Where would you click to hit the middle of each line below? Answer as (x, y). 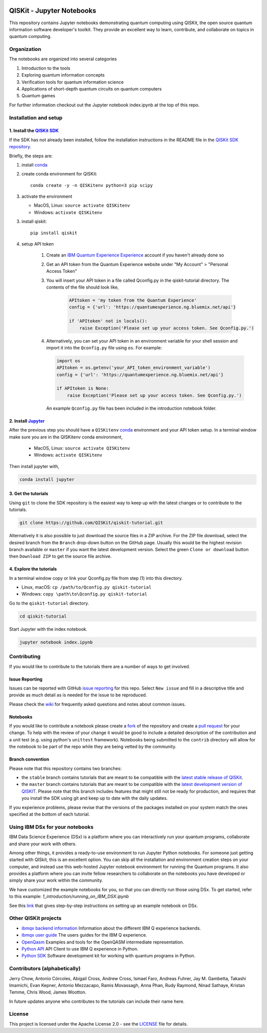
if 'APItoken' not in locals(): (108, 321)
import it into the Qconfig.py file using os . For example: (104, 347)
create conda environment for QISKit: (59, 174)
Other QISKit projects (35, 918)
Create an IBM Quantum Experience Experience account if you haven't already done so (135, 255)
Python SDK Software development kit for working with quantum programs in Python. (109, 956)
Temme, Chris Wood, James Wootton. (48, 992)
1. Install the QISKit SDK (34, 130)
